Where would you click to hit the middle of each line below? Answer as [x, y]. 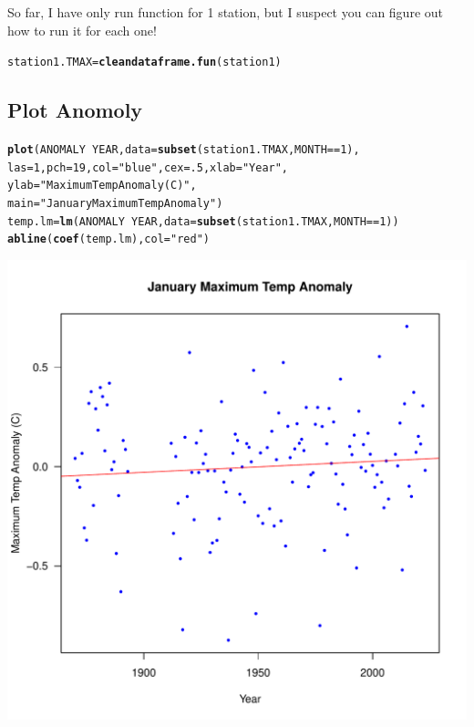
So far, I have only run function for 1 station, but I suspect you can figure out [225, 12]
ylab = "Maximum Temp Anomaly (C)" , [102, 186]
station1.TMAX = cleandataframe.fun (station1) [144, 62]
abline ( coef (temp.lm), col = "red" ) [108, 239]
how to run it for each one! [82, 30]
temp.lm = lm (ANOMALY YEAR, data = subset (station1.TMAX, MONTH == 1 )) [203, 221]
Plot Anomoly [75, 110]
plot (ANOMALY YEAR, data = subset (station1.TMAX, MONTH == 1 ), [184, 150]
